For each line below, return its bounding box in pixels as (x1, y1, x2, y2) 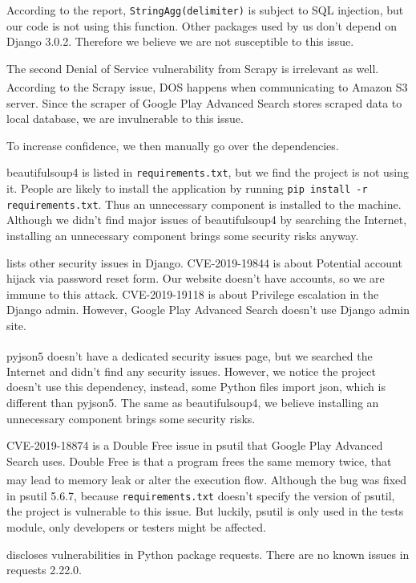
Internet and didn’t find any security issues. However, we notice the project (6, 362, 376, 379)
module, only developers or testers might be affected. (6, 518, 266, 535)
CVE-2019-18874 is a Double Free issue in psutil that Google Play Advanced (6, 437, 383, 454)
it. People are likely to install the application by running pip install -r (6, 180, 368, 197)
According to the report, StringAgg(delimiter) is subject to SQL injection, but (6, 2, 404, 18)
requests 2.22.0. (6, 561, 82, 578)
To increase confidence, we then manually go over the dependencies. (6, 137, 339, 153)
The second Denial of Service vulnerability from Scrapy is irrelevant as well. (6, 59, 379, 76)
